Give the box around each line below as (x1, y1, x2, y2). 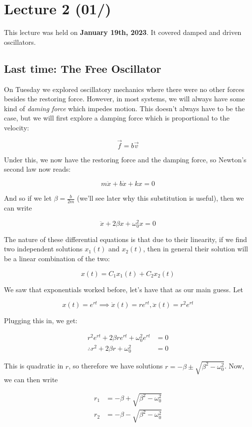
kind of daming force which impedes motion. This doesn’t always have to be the (4, 103, 245, 113)
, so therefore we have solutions (68, 361, 163, 371)
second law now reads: (4, 164, 71, 174)
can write (4, 202, 32, 213)
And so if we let (4, 193, 52, 203)
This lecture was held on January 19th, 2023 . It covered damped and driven (4, 27, 242, 37)
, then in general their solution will (143, 244, 248, 254)
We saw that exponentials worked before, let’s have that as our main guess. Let (4, 284, 244, 294)
